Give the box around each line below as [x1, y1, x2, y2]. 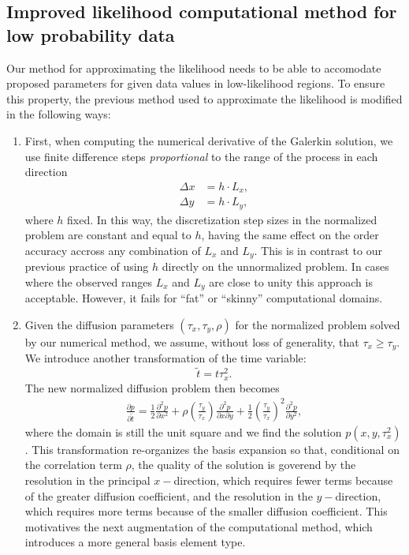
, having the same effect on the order [201, 227, 379, 243]
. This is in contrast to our [254, 242, 382, 258]
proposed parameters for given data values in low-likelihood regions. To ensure [6, 75, 385, 92]
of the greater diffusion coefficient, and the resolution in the [24, 487, 313, 504]
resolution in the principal [24, 472, 151, 489]
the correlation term [24, 456, 122, 473]
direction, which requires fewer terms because [173, 472, 393, 489]
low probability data [6, 22, 175, 47]
